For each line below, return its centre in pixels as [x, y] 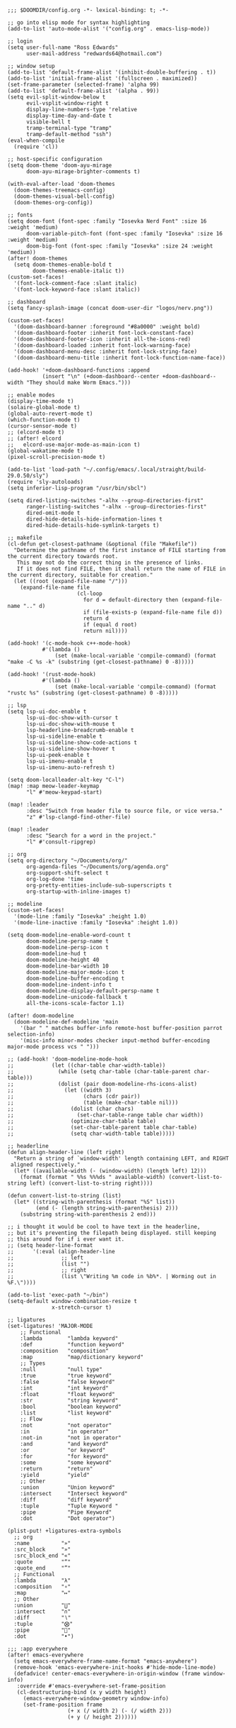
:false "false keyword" [67, 1382]
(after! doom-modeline [41, 1016]
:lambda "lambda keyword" [69, 1339]
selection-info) [31, 1034]
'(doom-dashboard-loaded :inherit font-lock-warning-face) [102, 345]
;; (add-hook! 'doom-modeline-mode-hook [68, 1059]
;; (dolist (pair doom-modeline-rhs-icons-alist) [102, 1084]
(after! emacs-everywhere [45, 1655]
